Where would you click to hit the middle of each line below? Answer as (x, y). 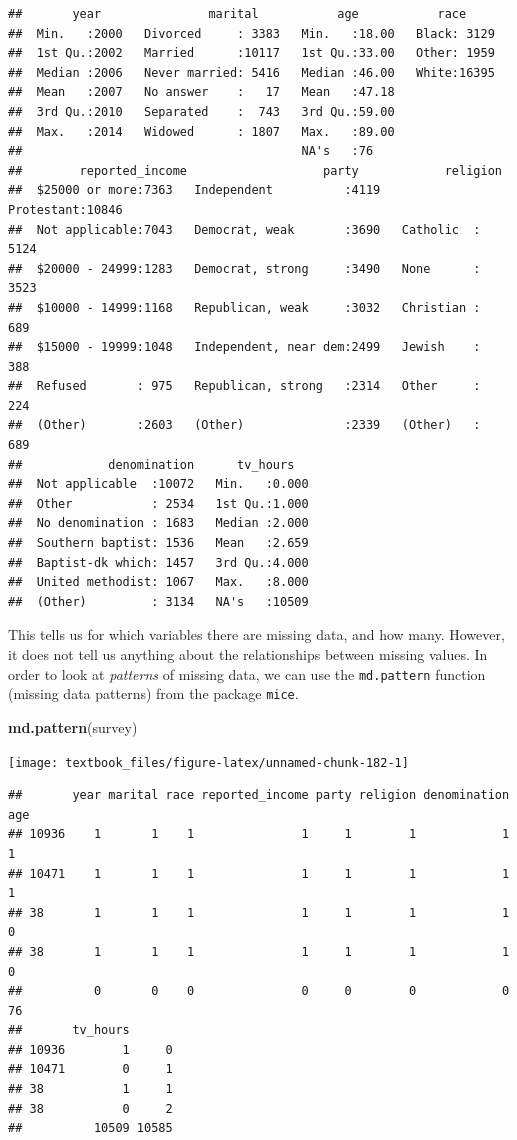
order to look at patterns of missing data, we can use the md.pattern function (247, 673)
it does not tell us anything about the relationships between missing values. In (248, 654)
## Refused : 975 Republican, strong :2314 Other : (244, 386)
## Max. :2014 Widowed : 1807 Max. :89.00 (201, 131)
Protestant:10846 (65, 209)
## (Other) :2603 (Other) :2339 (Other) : (244, 425)
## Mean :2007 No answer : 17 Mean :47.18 (201, 92)
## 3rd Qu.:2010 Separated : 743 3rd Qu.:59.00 (201, 111)
